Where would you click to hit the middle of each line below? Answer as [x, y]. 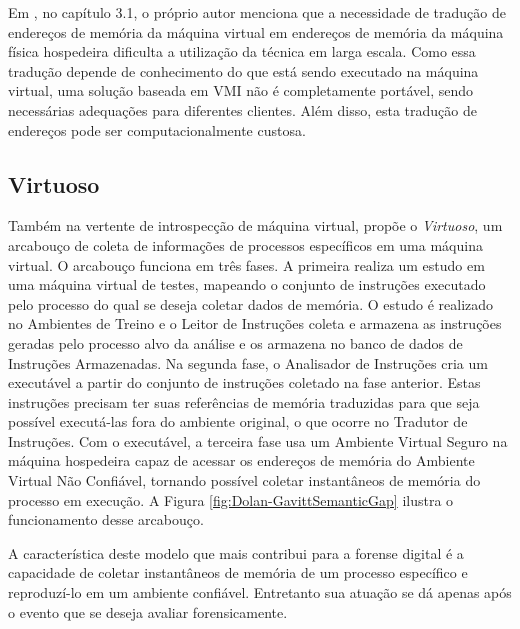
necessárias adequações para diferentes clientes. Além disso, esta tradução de [242, 109]
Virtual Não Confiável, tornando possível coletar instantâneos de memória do [244, 480]
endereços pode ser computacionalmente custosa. [157, 129]
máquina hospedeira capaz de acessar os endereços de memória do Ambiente [241, 460]
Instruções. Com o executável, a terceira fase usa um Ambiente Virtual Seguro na [258, 440]
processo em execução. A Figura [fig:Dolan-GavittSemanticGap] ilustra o [231, 499]
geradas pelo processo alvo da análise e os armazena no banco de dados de [235, 342]
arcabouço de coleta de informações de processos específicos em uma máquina [245, 244]
